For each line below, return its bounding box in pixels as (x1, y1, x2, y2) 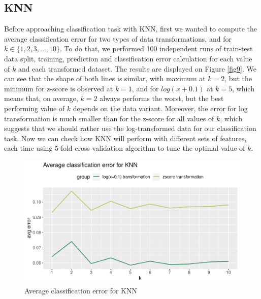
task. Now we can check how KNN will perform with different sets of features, (4, 132, 247, 143)
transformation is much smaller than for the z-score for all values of (4, 113, 214, 123)
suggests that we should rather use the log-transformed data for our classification (4, 123, 256, 134)
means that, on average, (4, 93, 78, 104)
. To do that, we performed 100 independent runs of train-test (60, 43, 253, 54)
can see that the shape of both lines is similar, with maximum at (4, 73, 206, 84)
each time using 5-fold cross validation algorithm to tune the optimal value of (4, 143, 245, 153)
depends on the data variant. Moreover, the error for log (73, 103, 248, 113)
